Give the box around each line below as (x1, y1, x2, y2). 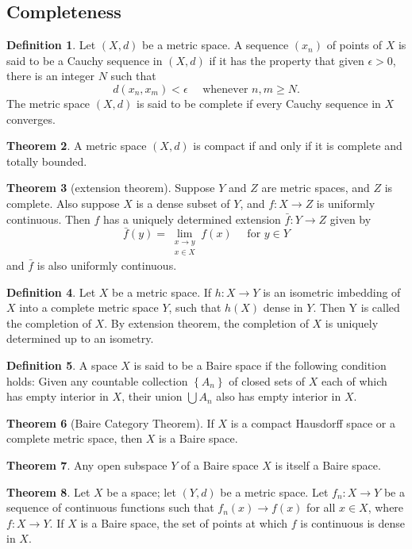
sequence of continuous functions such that (6, 499, 214, 516)
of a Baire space (181, 456, 259, 473)
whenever (202, 83, 248, 95)
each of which (322, 372, 387, 389)
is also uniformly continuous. (37, 257, 177, 274)
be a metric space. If (112, 283, 212, 300)
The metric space (6, 94, 90, 111)
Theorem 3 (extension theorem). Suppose (6, 179, 215, 196)
